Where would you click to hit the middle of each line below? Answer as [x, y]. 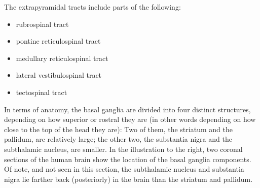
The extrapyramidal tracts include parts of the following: [92, 7]
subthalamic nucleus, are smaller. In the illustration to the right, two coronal [123, 149]
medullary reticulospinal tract [62, 58]
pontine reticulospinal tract [58, 41]
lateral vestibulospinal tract [59, 75]
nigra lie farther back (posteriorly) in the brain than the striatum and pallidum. [128, 179]
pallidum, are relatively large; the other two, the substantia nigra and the [118, 139]
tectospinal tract [42, 92]
